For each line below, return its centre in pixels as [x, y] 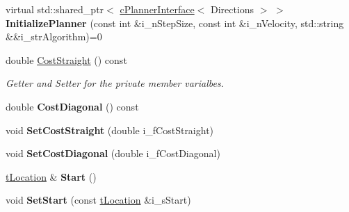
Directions [232, 9]
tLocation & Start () [51, 176]
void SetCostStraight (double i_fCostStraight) [110, 130]
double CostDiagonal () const [72, 106]
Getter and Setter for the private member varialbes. [115, 83]
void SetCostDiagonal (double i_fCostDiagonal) [113, 153]
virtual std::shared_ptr [55, 9]
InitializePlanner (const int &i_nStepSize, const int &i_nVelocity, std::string [175, 23]
